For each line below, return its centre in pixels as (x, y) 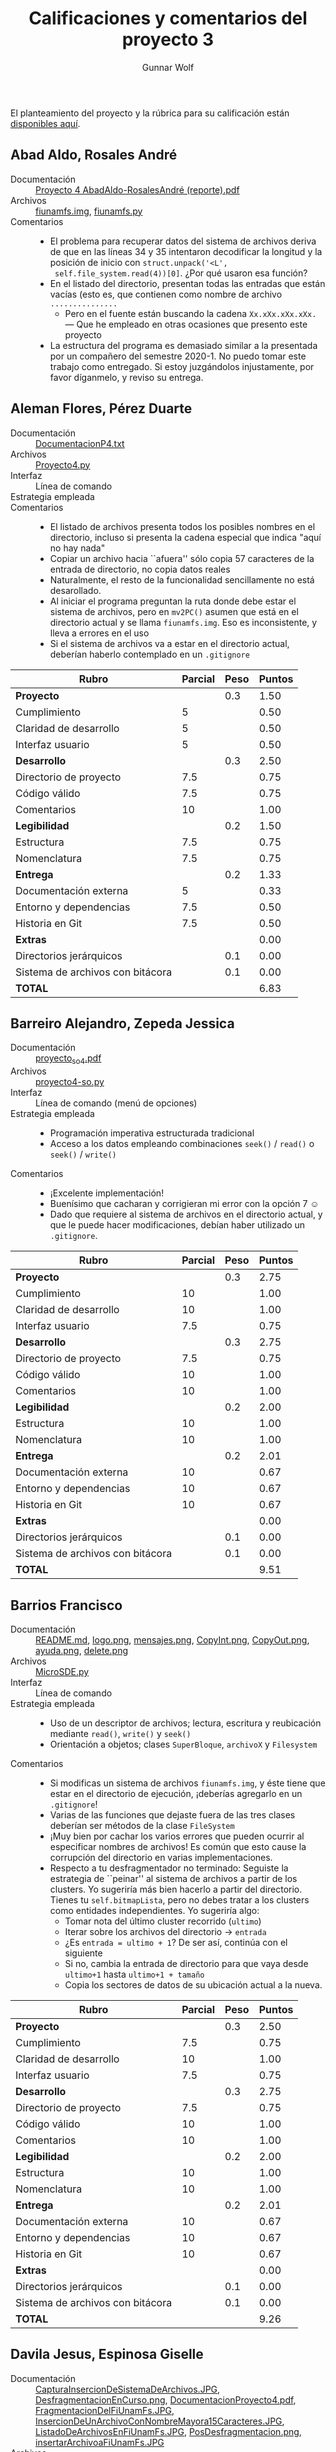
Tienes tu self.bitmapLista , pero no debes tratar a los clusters (179, 1899)
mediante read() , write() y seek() (120, 1733)
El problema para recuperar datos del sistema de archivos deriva (183, 241)
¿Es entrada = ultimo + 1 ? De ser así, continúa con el (176, 1942)
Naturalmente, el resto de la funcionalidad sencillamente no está (182, 579)
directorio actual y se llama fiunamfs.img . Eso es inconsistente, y (183, 622)
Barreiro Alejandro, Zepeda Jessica (122, 1023)
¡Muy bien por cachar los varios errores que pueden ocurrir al (177, 1836)
